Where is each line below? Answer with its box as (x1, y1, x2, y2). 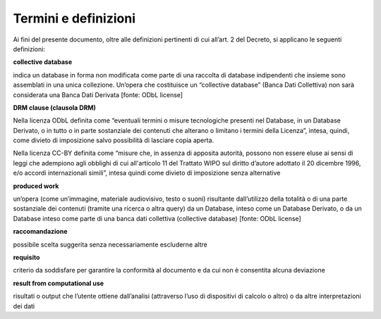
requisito (13, 253, 40, 261)
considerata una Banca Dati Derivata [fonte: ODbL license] (13, 90, 183, 99)
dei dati (13, 301, 35, 310)
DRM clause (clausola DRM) (13, 103, 97, 112)
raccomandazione (13, 227, 68, 236)
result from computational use (13, 279, 104, 287)
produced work (13, 182, 59, 190)
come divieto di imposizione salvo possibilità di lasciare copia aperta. (13, 136, 214, 144)
